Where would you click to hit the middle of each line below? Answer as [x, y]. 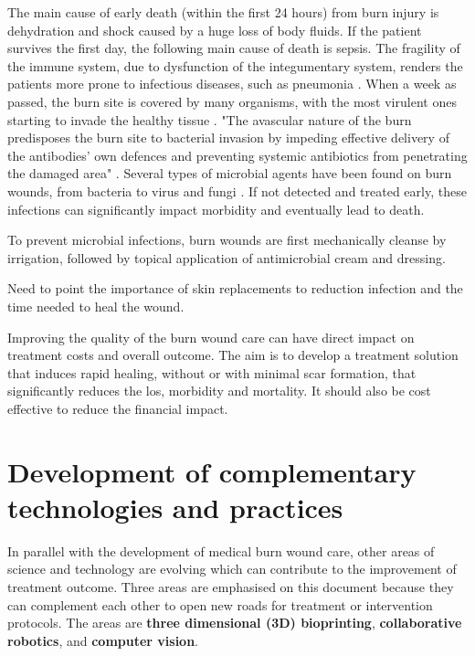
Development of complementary [212, 471]
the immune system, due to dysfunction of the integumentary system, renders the [235, 65]
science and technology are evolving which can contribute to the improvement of [232, 569]
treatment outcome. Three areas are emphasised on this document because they [231, 586]
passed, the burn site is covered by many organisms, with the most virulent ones [232, 101]
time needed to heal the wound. [96, 306]
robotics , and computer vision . [103, 640]
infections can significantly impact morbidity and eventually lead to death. [216, 209]
